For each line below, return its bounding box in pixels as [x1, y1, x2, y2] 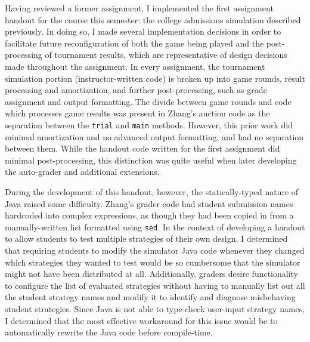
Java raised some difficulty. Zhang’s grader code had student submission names [5, 197, 293, 209]
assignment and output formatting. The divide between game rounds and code [5, 95, 292, 107]
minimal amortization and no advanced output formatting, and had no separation [5, 130, 304, 143]
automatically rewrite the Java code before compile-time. [5, 326, 213, 338]
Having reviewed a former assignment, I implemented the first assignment [5, 2, 274, 14]
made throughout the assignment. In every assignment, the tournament [5, 60, 265, 72]
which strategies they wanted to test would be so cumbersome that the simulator [5, 255, 300, 268]
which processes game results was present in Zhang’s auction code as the [5, 107, 270, 119]
